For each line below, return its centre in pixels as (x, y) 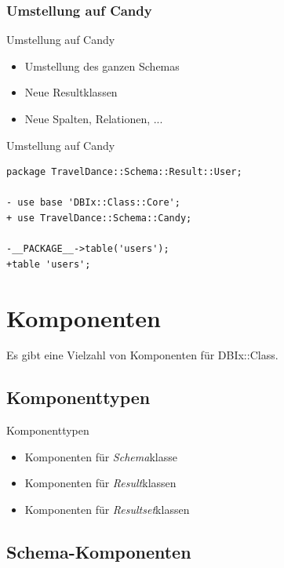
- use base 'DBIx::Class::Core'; (93, 203)
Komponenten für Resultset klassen (107, 510)
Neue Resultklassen (71, 92)
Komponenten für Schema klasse (101, 456)
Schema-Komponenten (99, 552)
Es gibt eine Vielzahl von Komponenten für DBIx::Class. (142, 355)
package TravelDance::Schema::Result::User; (124, 172)
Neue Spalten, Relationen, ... (94, 118)
